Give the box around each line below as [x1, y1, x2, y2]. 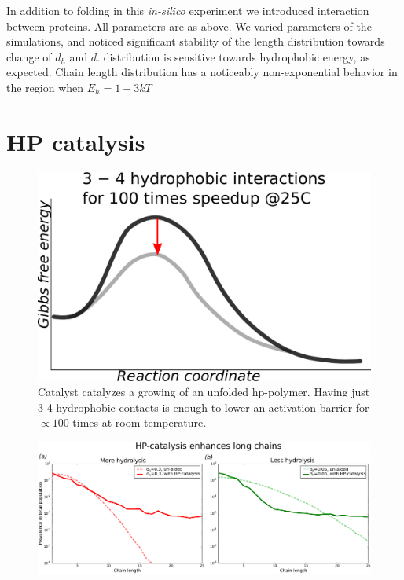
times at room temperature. [72, 414, 207, 431]
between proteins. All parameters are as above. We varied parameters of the [6, 17, 372, 34]
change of [6, 48, 52, 64]
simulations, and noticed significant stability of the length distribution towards [6, 33, 385, 50]
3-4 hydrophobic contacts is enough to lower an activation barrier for [38, 398, 369, 415]
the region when [6, 79, 84, 95]
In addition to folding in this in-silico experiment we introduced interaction [6, 2, 369, 18]
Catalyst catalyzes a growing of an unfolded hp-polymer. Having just [38, 384, 370, 400]
